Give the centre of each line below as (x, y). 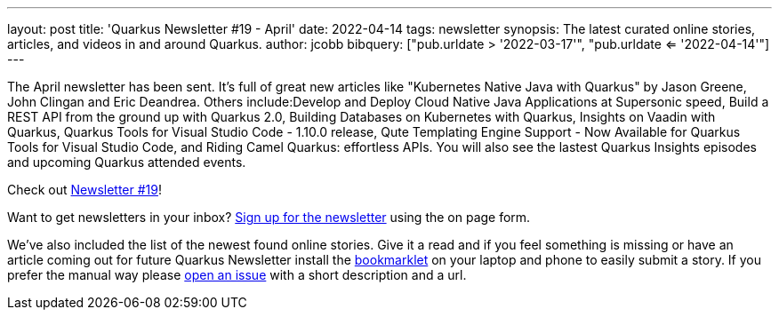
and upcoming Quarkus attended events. (127, 162)
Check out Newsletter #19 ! (85, 190)
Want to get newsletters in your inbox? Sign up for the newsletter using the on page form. (269, 217)
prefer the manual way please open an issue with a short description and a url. (237, 275)
